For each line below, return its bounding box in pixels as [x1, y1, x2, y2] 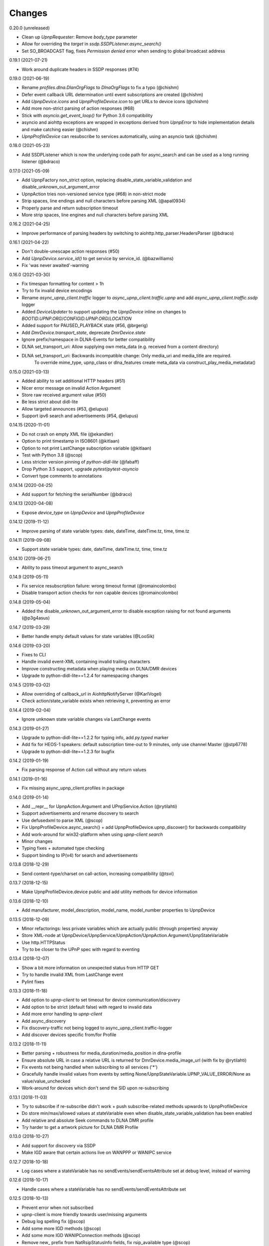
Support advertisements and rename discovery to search [21, 810, 139, 816]
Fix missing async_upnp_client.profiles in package [21, 785, 125, 791]
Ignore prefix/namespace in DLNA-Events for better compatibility [21, 336, 155, 342]
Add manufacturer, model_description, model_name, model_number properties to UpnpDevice [21, 907, 215, 913]
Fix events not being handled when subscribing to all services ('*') [21, 1064, 158, 1070]
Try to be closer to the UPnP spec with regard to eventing [21, 946, 140, 952]
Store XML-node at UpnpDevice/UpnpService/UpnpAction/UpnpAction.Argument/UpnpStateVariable [21, 933, 229, 938]
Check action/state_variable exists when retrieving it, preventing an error [21, 698, 171, 704]
